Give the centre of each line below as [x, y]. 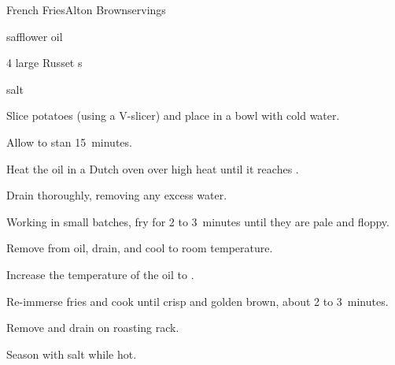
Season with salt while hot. [72, 354]
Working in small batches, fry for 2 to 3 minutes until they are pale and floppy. [198, 221]
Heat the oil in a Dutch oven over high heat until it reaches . [153, 168]
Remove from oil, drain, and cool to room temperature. [140, 248]
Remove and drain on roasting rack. [93, 328]
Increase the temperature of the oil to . [100, 274]
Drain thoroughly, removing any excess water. [117, 195]
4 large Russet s [44, 63]
